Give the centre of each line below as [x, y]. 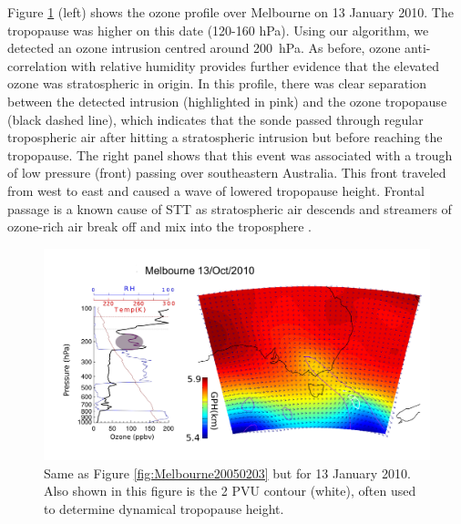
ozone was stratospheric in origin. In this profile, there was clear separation [217, 83]
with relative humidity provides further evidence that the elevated [255, 65]
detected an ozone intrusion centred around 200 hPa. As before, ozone [204, 48]
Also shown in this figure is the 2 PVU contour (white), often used [230, 491]
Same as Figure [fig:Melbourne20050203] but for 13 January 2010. [227, 473]
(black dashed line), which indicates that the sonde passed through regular [215, 119]
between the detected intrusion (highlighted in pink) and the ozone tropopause [227, 101]
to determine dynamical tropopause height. [164, 508]
